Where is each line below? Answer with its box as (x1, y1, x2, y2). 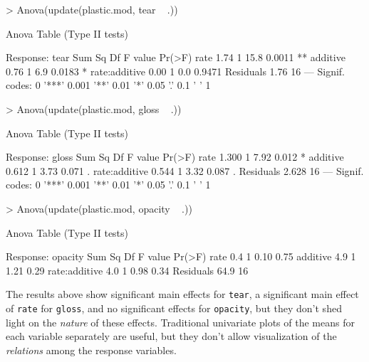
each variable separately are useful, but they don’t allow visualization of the (6, 329, 337, 344)
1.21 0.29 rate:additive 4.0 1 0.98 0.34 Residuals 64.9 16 (6, 262, 249, 277)
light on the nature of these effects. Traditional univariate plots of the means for (6, 314, 355, 329)
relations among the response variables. (6, 342, 177, 357)
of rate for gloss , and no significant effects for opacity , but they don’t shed (6, 300, 342, 315)
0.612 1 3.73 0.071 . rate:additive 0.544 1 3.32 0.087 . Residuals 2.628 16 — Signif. (6, 163, 364, 178)
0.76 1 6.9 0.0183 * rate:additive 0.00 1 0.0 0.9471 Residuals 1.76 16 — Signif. (6, 63, 345, 78)
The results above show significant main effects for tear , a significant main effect (6, 287, 359, 302)
